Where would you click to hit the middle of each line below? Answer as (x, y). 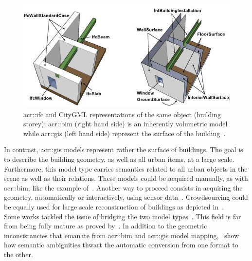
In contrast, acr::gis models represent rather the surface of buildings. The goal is (124, 149)
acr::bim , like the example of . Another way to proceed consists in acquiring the (123, 187)
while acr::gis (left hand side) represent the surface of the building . (125, 133)
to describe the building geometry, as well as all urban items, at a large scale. (119, 159)
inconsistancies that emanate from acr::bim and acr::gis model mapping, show (122, 235)
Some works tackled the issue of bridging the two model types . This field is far (123, 216)
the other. (18, 254)
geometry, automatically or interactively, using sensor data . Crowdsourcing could (126, 197)
